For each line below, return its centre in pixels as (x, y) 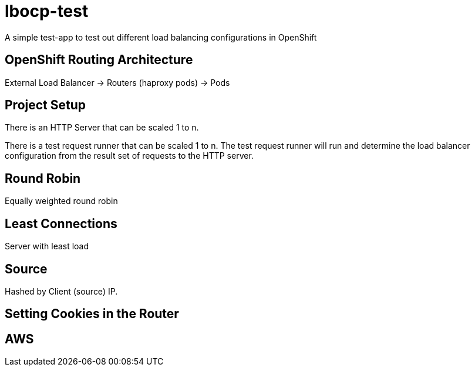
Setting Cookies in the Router (92, 314)
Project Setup (46, 105)
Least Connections (61, 223)
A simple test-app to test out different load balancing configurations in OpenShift (161, 37)
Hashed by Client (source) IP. (61, 291)
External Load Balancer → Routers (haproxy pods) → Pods (117, 82)
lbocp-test (47, 11)
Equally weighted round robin (61, 201)
